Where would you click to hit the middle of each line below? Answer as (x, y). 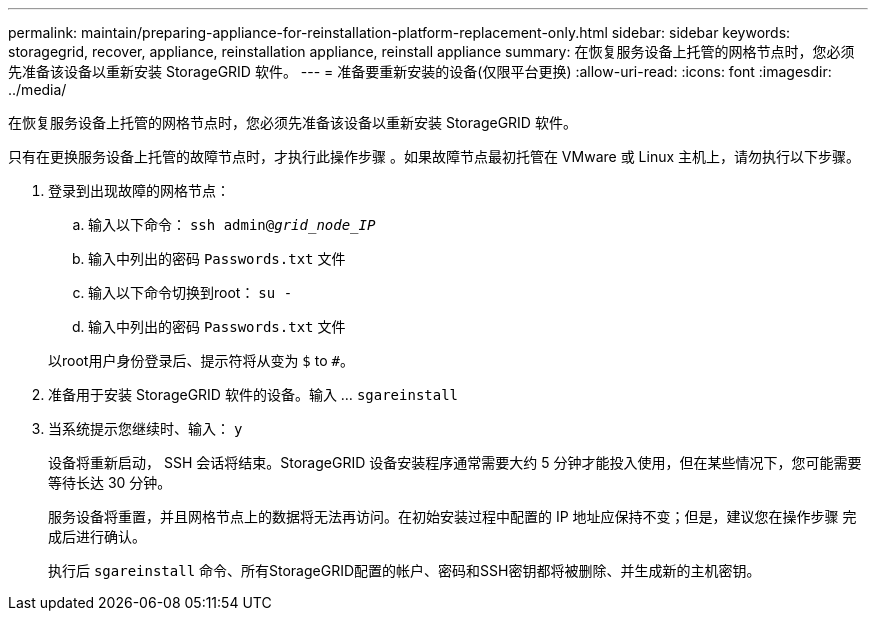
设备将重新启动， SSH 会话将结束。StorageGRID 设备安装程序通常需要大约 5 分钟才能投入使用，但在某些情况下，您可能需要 (455, 462)
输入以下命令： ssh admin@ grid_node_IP (232, 224)
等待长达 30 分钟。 (110, 482)
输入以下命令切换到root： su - (190, 292)
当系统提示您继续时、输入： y (145, 428)
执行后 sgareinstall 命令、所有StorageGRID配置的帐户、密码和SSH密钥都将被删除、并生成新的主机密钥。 (404, 570)
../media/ (37, 89)
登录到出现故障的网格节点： (139, 190)
